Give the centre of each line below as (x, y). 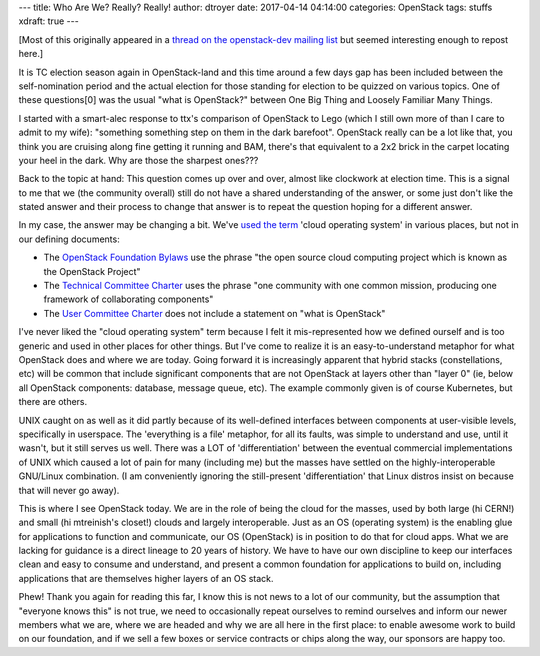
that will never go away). (69, 490)
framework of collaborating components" (128, 299)
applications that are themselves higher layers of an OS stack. (146, 578)
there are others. (53, 402)
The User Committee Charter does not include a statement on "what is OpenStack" (214, 313)
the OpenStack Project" (92, 271)
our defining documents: (69, 239)
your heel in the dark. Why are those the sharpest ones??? (138, 160)
